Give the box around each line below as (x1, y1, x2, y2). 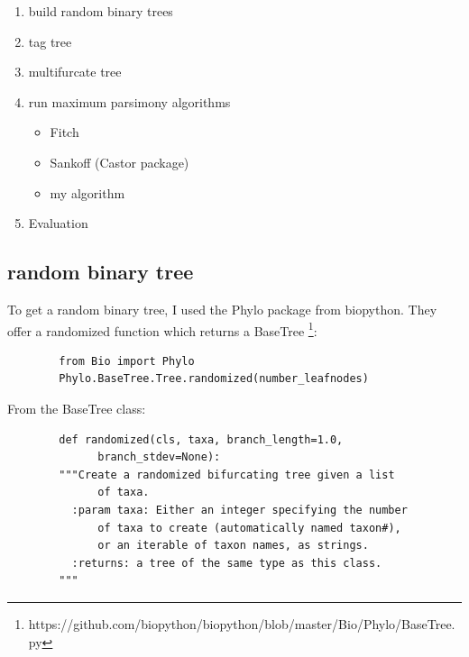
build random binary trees (28, 2, 173, 20)
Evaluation (28, 214, 88, 233)
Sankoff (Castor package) (50, 152, 189, 171)
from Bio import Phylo (59, 354, 195, 368)
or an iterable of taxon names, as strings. (97, 539, 369, 552)
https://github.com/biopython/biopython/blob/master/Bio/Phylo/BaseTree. (28, 614, 455, 633)
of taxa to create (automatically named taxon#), (97, 521, 401, 534)
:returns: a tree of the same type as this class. (71, 556, 382, 570)
